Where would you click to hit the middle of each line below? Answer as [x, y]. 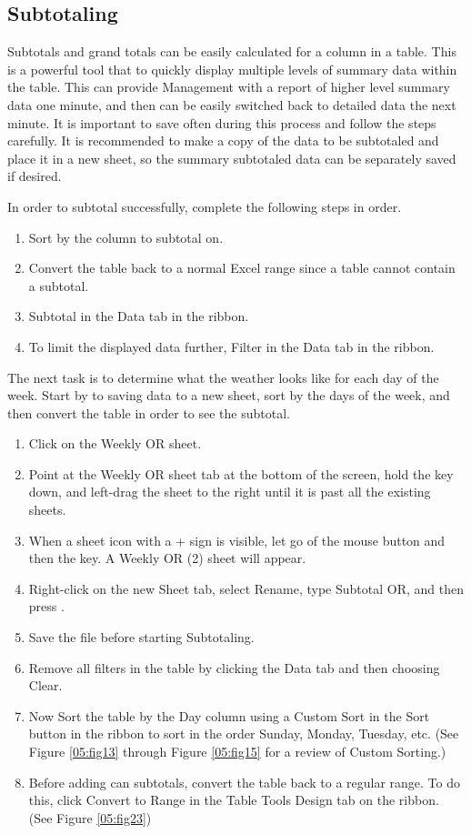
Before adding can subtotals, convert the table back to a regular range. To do [245, 782]
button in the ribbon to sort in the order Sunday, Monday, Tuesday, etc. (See [244, 734]
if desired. [35, 176]
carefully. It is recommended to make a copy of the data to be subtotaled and [223, 141]
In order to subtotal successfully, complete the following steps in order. [205, 206]
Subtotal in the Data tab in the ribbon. [139, 316]
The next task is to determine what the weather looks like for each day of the [223, 377]
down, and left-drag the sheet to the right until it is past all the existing [230, 492]
